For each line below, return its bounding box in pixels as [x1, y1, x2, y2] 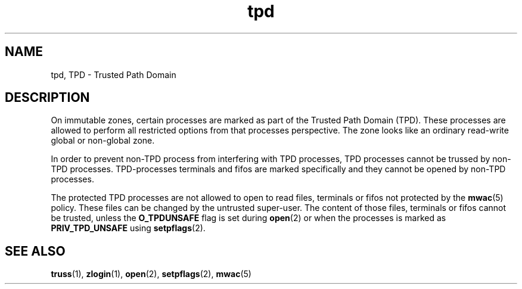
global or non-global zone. [51, 135, 155, 146]
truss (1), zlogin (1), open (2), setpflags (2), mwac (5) [51, 269, 251, 279]
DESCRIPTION [5, 90, 90, 105]
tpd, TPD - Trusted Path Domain [51, 69, 176, 80]
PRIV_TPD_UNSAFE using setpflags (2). [51, 223, 206, 234]
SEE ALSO [5, 243, 66, 259]
